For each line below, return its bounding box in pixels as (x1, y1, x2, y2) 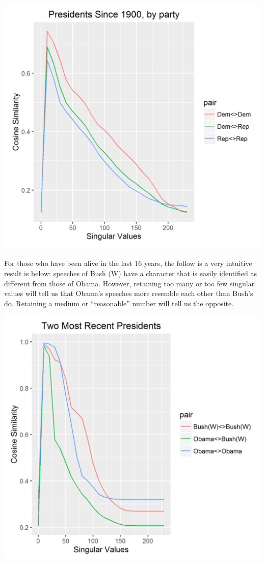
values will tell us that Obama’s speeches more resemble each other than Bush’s (4, 288, 253, 299)
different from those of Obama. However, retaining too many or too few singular (4, 278, 255, 288)
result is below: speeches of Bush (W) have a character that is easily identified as (4, 268, 257, 279)
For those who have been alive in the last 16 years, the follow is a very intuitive (4, 258, 252, 269)
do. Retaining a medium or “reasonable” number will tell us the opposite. (4, 298, 234, 308)
